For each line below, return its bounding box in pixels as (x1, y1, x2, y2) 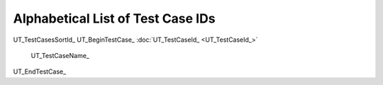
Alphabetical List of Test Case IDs (13, 11, 216, 26)
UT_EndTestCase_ (13, 67, 67, 76)
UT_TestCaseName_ (30, 51, 90, 59)
